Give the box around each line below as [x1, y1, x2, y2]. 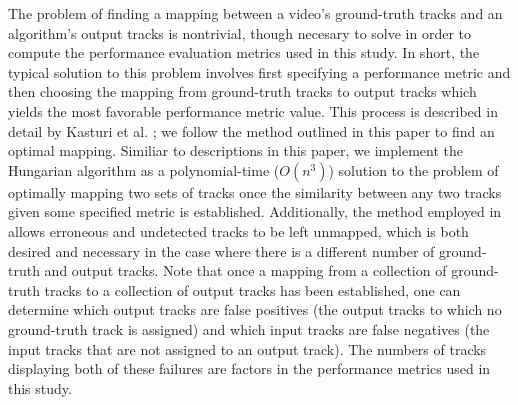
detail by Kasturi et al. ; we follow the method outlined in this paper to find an [8, 120, 495, 141]
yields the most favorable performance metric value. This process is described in [8, 100, 498, 121]
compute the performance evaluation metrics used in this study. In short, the [8, 42, 480, 63]
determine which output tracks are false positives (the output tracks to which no [8, 299, 502, 320]
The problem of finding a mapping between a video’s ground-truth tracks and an [8, 3, 503, 23]
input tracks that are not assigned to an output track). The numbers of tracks [8, 338, 487, 359]
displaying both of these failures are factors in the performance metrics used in [8, 358, 491, 379]
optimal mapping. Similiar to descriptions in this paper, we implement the [8, 140, 463, 161]
